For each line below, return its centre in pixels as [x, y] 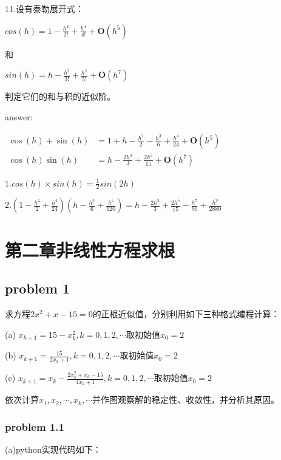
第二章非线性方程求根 [90, 249]
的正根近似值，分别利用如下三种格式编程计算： [186, 314]
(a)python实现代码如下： [53, 449]
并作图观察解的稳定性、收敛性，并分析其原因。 [186, 400]
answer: [19, 116]
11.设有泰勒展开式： [44, 9]
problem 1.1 [35, 426]
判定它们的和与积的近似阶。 [60, 96]
